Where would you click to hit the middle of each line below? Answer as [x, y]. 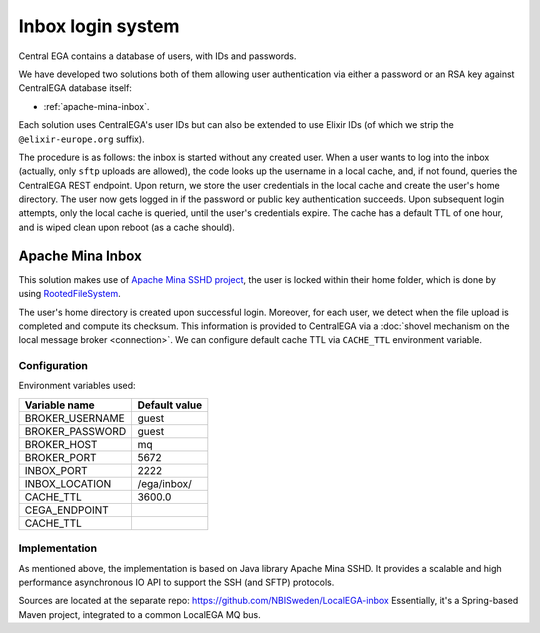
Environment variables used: [77, 386]
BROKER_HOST [61, 444]
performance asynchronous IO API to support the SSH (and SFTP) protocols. [176, 582]
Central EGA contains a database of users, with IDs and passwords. [157, 56]
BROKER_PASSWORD [75, 431]
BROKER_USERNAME [74, 418]
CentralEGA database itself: [75, 88]
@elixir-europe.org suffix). [81, 139]
